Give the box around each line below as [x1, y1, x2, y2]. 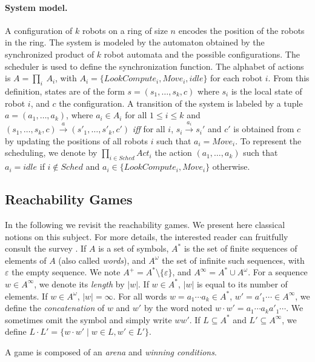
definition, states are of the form [5, 84, 125, 97]
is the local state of [231, 84, 302, 97]
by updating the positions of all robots [5, 134, 148, 147]
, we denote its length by [34, 277, 125, 290]
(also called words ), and [58, 253, 146, 266]
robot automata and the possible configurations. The [104, 47, 300, 60]
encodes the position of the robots [178, 24, 305, 36]
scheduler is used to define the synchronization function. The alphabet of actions [5, 59, 304, 72]
